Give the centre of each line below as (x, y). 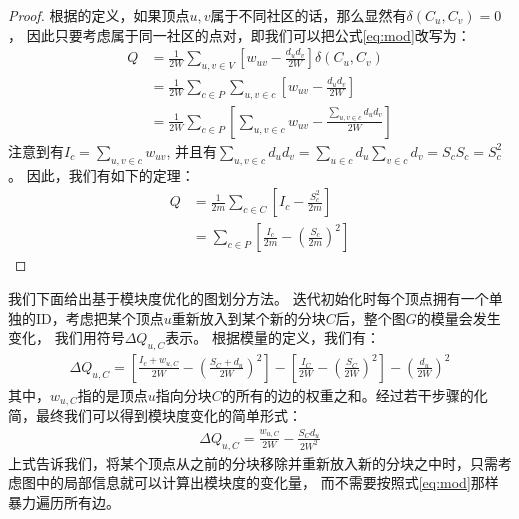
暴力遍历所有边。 (64, 501)
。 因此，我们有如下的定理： (101, 174)
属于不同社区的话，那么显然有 (308, 15)
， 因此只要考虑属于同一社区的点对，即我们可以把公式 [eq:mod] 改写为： (239, 34)
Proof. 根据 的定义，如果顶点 (99, 15)
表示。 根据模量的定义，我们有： (272, 337)
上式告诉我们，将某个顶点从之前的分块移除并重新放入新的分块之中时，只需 (253, 462)
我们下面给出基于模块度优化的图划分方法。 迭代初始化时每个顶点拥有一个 (248, 297)
